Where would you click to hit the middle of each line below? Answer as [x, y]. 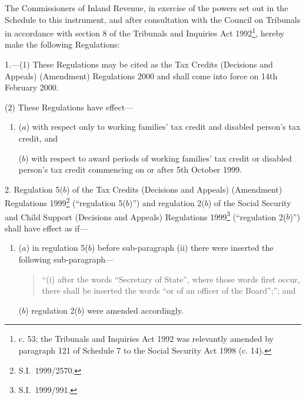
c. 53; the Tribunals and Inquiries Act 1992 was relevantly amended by [146, 339]
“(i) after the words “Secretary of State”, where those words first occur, [171, 279]
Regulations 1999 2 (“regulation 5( [65, 202]
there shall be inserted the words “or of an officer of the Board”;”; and [169, 290]
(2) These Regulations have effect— [69, 107]
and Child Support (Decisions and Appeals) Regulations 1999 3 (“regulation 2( [146, 216]
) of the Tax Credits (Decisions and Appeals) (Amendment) [174, 189]
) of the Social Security [250, 203]
